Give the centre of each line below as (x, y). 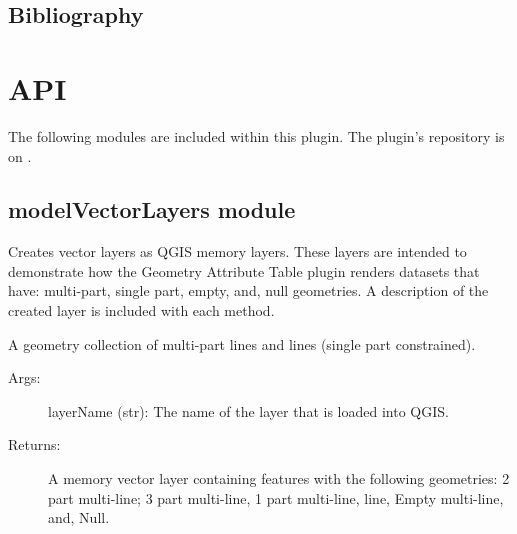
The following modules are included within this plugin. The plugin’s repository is (256, 135)
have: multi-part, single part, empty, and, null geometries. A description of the (248, 290)
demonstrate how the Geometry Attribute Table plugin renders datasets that (244, 270)
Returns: (34, 444)
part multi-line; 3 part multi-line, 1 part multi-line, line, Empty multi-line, (276, 497)
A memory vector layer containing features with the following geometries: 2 (279, 478)
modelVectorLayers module (152, 209)
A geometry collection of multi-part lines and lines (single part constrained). (242, 343)
